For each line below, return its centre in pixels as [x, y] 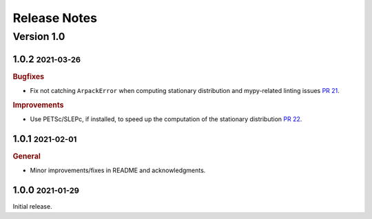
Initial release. [32, 207]
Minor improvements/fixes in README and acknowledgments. [118, 170]
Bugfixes [29, 76]
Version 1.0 [39, 36]
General [27, 156]
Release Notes [55, 18]
